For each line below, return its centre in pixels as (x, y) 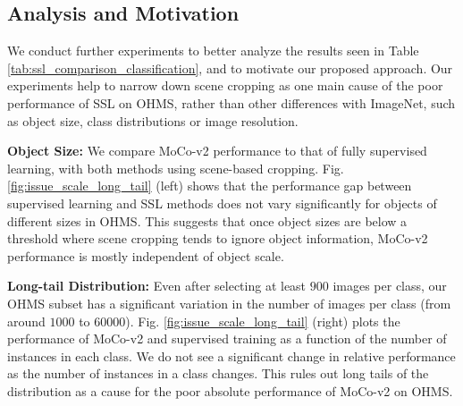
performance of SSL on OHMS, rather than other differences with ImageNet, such (231, 102)
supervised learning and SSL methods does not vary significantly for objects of (222, 203)
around (26, 321)
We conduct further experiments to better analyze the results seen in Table (213, 51)
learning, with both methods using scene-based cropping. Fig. (176, 168)
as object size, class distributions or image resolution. (153, 120)
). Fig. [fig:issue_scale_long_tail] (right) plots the (263, 321)
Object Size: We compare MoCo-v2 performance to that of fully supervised (217, 151)
